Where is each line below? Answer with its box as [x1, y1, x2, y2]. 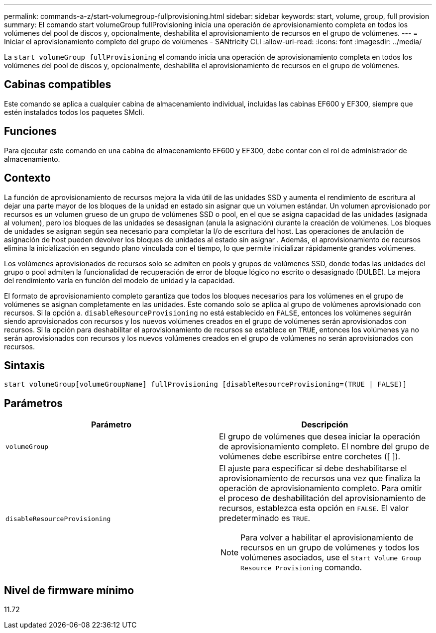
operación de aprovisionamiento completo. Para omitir [219, 483, 422, 494]
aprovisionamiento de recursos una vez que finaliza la [219, 473, 421, 484]
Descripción [301, 420, 348, 430]
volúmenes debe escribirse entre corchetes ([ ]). [219, 451, 401, 462]
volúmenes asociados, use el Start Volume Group [240, 552, 422, 563]
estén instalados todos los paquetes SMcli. [4, 107, 144, 116]
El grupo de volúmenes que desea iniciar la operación [219, 431, 420, 442]
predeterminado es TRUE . [219, 513, 311, 524]
